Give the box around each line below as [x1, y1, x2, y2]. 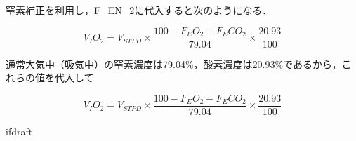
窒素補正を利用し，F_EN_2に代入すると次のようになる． [6, 3, 272, 17]
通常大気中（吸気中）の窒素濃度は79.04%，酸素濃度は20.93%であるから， [6, 56, 342, 71]
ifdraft [6, 123, 33, 138]
